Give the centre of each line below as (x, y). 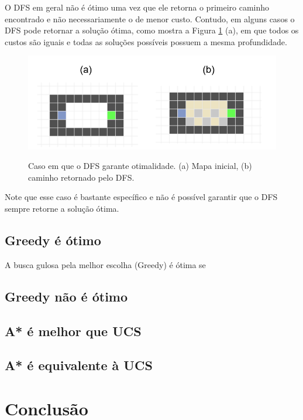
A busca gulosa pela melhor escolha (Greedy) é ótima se (105, 264)
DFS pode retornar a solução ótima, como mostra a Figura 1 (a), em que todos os (152, 30)
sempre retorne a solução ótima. (62, 209)
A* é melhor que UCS (73, 331)
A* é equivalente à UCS (79, 365)
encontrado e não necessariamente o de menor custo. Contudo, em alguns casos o (150, 18)
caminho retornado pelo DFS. (81, 177)
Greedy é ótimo (53, 240)
